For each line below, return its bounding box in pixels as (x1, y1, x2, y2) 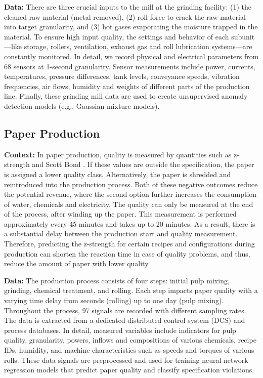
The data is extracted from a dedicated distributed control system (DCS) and (4, 315, 245, 325)
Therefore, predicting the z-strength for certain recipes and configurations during (4, 238, 255, 249)
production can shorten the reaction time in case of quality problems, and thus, (4, 248, 250, 259)
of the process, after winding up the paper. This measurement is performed (4, 208, 237, 219)
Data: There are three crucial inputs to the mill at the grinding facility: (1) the (4, 2, 251, 12)
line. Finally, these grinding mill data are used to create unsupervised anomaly (4, 91, 248, 101)
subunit (231, 31, 255, 41)
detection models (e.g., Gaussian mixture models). (4, 100, 160, 111)
